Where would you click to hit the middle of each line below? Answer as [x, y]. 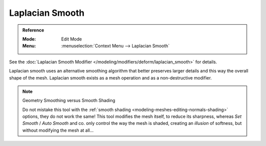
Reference [33, 30]
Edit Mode [72, 39]
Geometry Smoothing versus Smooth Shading [69, 101]
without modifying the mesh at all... [58, 130]
